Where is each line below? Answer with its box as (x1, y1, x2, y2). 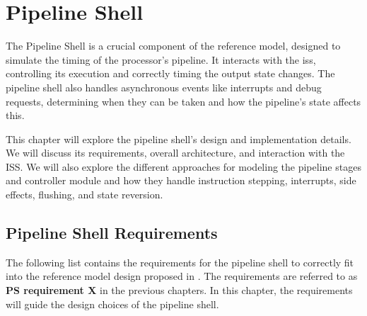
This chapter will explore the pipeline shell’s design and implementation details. (6, 131, 351, 146)
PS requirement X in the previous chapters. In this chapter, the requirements (6, 283, 353, 298)
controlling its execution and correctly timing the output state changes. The (6, 66, 335, 81)
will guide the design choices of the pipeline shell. (6, 296, 219, 311)
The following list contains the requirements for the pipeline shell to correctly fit (6, 254, 354, 269)
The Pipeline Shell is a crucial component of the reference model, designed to (6, 38, 341, 53)
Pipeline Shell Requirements (6, 222, 218, 244)
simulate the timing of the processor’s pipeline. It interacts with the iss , (6, 52, 316, 67)
